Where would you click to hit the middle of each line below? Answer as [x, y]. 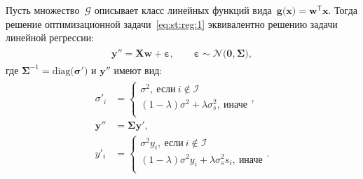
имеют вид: [138, 70]
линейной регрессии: [50, 37]
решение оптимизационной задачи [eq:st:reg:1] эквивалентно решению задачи [172, 23]
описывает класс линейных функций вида [183, 10]
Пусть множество [43, 10]
